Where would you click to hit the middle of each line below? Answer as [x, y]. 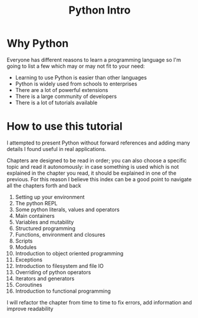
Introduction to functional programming [63, 291]
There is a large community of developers [66, 96]
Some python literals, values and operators [67, 209]
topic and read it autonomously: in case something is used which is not [93, 166]
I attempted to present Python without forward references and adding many [98, 143]
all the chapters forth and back [44, 185]
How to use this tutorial [65, 127]
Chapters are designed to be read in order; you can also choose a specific [97, 160]
